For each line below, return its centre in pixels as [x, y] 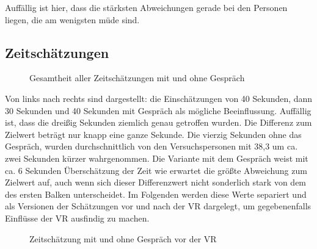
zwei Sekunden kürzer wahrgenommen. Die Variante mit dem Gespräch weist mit [157, 158]
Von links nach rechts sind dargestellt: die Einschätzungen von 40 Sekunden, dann [159, 98]
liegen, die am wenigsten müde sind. [72, 19]
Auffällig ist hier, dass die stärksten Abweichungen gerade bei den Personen [146, 7]
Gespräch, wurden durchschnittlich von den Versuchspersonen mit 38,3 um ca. [151, 146]
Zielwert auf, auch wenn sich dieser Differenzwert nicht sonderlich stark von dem [156, 182]
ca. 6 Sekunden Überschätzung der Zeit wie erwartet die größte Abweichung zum [156, 170]
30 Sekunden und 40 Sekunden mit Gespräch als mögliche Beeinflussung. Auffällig [158, 110]
